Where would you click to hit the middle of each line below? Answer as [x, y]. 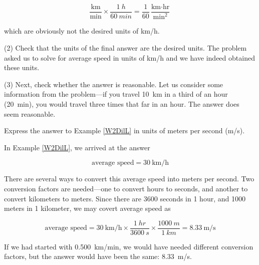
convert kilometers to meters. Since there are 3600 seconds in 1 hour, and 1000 [125, 198]
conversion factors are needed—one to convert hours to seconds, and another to [126, 188]
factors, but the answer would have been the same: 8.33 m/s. [98, 256]
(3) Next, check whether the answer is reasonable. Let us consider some [114, 84]
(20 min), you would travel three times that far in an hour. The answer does [122, 103]
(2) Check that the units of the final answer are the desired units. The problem [125, 48]
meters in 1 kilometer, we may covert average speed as [87, 208]
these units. [22, 67]
